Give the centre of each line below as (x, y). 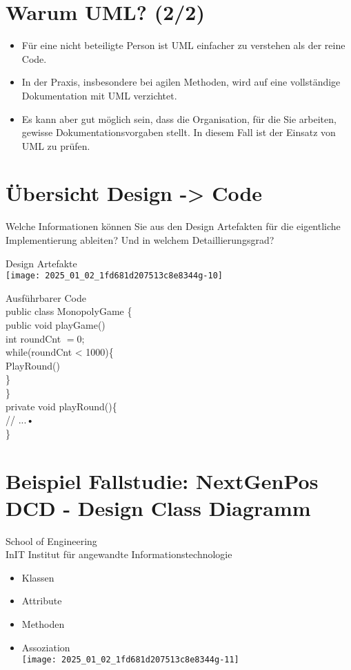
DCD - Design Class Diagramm (158, 507)
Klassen (38, 577)
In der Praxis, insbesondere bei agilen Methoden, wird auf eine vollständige (181, 82)
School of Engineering (51, 540)
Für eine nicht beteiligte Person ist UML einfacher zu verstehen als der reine (183, 45)
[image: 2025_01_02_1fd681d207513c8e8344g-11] (130, 660)
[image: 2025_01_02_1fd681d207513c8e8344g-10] (114, 276)
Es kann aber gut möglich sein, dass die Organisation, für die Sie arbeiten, (179, 118)
